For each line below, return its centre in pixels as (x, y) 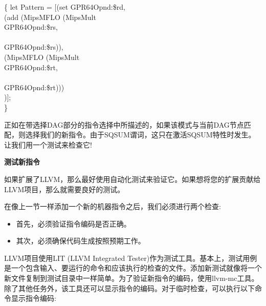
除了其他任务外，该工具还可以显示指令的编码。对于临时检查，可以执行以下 (129, 288)
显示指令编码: (34, 298)
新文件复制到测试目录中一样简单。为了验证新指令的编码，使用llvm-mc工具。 (131, 278)
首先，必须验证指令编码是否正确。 (73, 223)
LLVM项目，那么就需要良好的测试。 (64, 189)
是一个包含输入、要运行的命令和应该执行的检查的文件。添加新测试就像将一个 (133, 268)
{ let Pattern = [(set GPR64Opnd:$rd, (65, 7)
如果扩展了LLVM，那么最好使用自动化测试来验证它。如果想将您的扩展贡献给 (132, 179)
